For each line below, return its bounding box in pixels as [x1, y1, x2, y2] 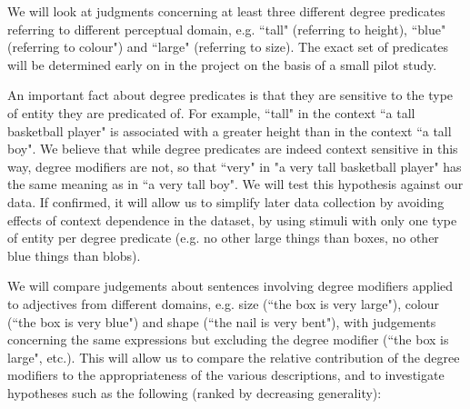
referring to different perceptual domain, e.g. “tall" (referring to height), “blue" [7, 19, 446, 38]
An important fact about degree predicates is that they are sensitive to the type [7, 85, 454, 105]
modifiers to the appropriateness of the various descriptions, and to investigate [7, 365, 445, 384]
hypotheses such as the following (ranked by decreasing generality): [7, 383, 382, 402]
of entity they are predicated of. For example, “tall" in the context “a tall [7, 103, 415, 122]
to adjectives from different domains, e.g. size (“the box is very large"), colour [7, 294, 440, 313]
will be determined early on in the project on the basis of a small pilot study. [7, 55, 437, 74]
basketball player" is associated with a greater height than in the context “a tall [7, 121, 452, 140]
